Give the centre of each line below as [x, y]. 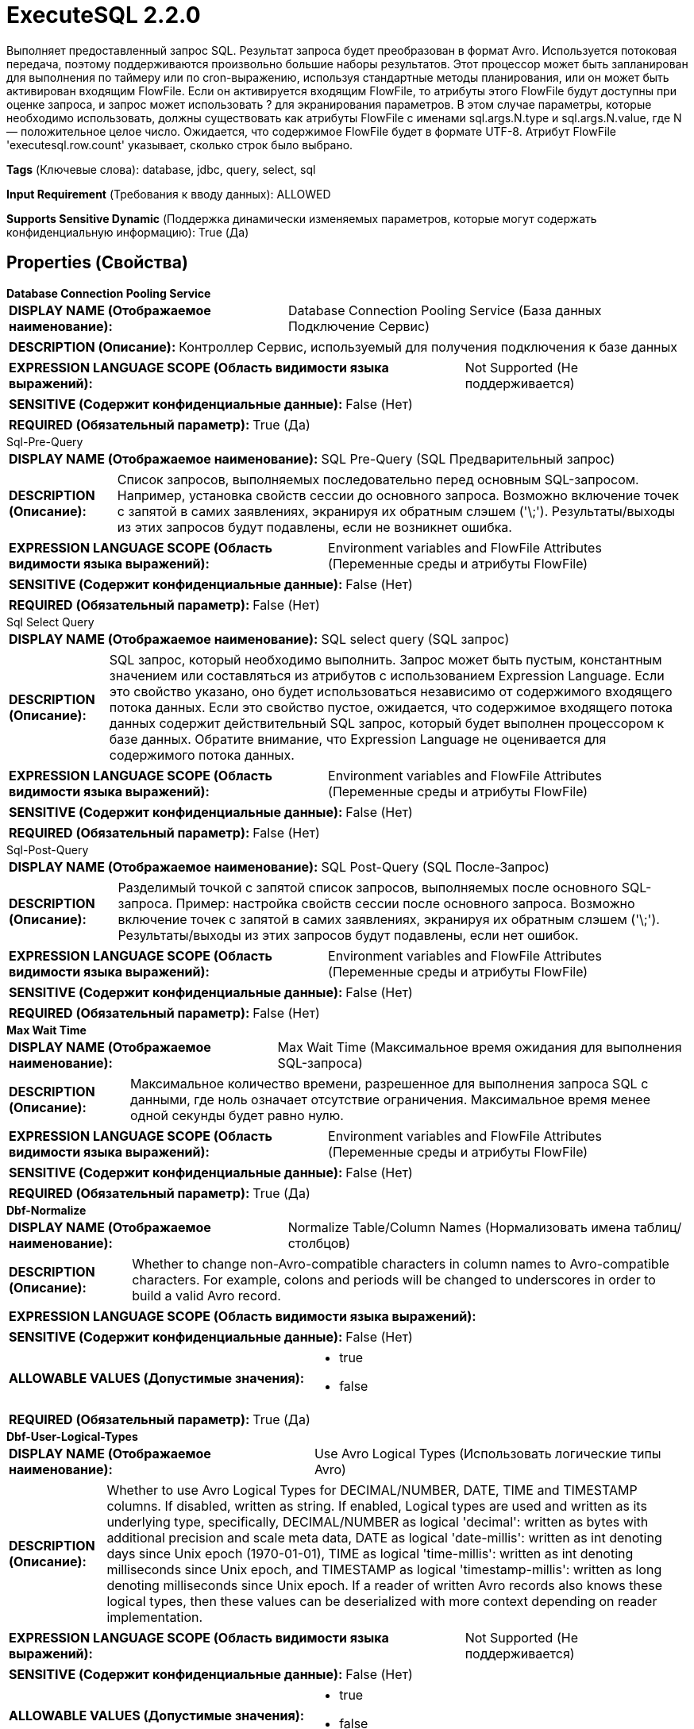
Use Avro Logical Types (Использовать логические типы [488, 1453]
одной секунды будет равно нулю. [237, 1115]
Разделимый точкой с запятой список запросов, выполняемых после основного [368, 887]
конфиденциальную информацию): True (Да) [128, 232]
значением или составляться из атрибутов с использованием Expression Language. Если [387, 675]
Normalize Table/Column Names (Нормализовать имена [459, 1227]
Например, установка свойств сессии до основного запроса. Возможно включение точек [398, 495]
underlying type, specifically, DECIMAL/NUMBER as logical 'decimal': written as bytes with [378, 1521]
